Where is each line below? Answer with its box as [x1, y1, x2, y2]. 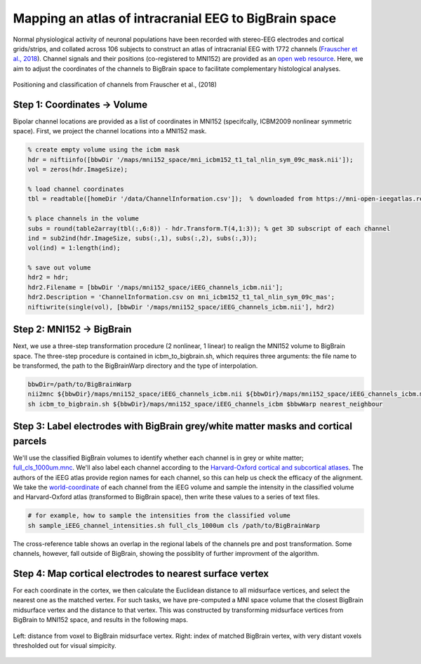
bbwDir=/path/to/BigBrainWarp [27, 380, 132, 388]
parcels [13, 435, 47, 447]
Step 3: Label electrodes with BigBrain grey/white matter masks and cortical [13, 420, 352, 432]
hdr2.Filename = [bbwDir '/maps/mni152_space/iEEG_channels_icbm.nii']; [27, 283, 283, 291]
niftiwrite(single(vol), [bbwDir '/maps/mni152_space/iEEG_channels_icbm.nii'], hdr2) [27, 303, 335, 311]
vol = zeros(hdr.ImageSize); [27, 166, 128, 173]
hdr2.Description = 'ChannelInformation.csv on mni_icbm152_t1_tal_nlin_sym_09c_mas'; [27, 293, 335, 301]
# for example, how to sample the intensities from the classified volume [27, 512, 291, 519]
